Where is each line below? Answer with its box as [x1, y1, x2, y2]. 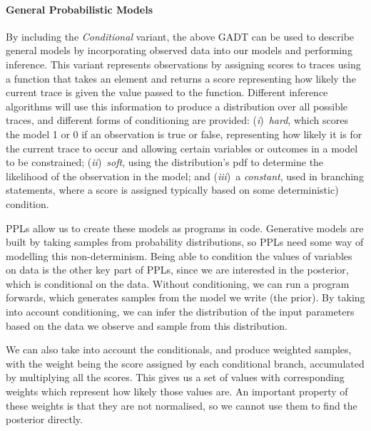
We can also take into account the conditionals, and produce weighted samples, [6, 342, 352, 357]
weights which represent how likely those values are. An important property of [6, 384, 348, 399]
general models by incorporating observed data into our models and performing [6, 43, 352, 58]
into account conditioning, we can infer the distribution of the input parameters [6, 304, 355, 319]
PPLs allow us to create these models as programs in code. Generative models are [6, 220, 364, 235]
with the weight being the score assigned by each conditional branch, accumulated [6, 355, 365, 370]
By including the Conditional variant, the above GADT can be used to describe [6, 28, 355, 43]
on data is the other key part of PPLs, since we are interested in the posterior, [6, 262, 349, 277]
